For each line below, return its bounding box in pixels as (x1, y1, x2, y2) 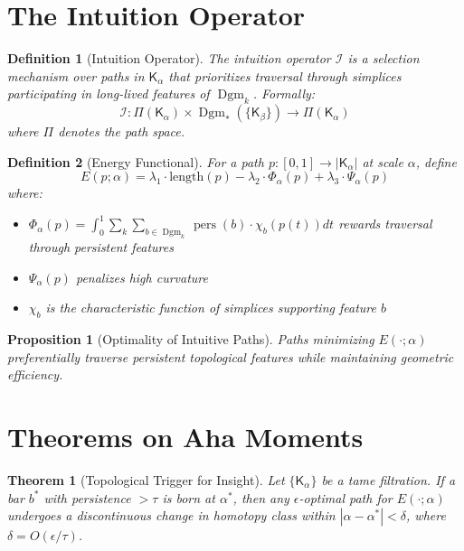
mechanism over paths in (7, 66, 145, 85)
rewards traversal (338, 214, 432, 233)
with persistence (43, 488, 131, 507)
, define (415, 152, 457, 171)
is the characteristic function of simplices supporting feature (45, 298, 376, 317)
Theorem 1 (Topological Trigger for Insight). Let (7, 471, 285, 490)
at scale (362, 152, 403, 171)
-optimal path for (298, 488, 393, 507)
